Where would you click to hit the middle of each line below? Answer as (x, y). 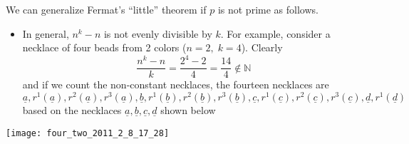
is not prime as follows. (268, 9)
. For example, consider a (275, 33)
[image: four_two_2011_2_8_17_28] (88, 133)
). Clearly (262, 47)
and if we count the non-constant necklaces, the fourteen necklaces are (176, 84)
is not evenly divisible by (158, 33)
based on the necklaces (72, 110)
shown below (188, 110)
